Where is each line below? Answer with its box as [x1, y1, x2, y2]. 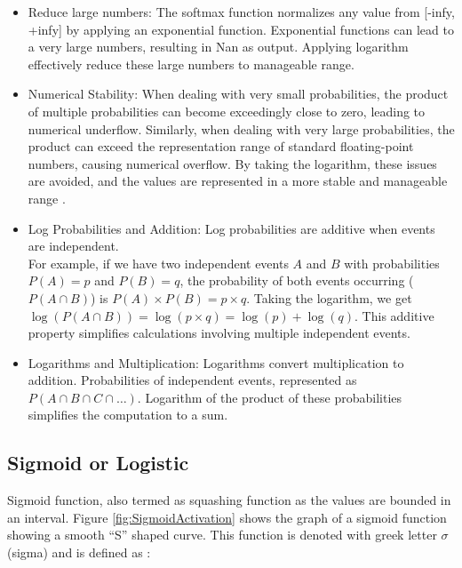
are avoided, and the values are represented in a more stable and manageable [28, 172, 448, 190]
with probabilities [344, 253, 440, 272]
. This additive [354, 306, 434, 324]
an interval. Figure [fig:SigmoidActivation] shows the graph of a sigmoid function [7, 508, 447, 526]
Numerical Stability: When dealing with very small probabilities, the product [28, 84, 449, 103]
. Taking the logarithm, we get [246, 288, 412, 307]
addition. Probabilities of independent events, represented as [28, 371, 357, 389]
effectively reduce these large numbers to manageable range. [28, 54, 354, 73]
